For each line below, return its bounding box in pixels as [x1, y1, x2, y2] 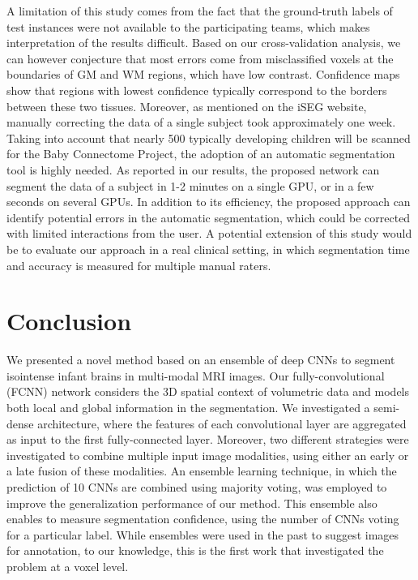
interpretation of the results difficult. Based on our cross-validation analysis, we [6, 34, 401, 51]
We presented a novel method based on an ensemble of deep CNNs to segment [6, 351, 395, 368]
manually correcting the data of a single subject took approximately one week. [6, 114, 396, 131]
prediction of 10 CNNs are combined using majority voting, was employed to [6, 478, 387, 495]
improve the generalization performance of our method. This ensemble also [6, 494, 377, 511]
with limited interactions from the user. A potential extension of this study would [6, 225, 412, 242]
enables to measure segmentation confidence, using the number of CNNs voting [6, 510, 399, 527]
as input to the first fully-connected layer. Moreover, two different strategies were [6, 431, 409, 448]
